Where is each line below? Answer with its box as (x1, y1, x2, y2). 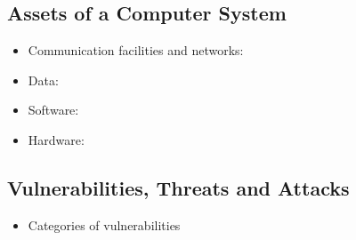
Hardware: (28, 130, 85, 148)
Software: (28, 100, 79, 119)
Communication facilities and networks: (28, 41, 244, 60)
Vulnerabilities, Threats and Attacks (7, 173, 350, 201)
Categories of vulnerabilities (28, 215, 181, 234)
